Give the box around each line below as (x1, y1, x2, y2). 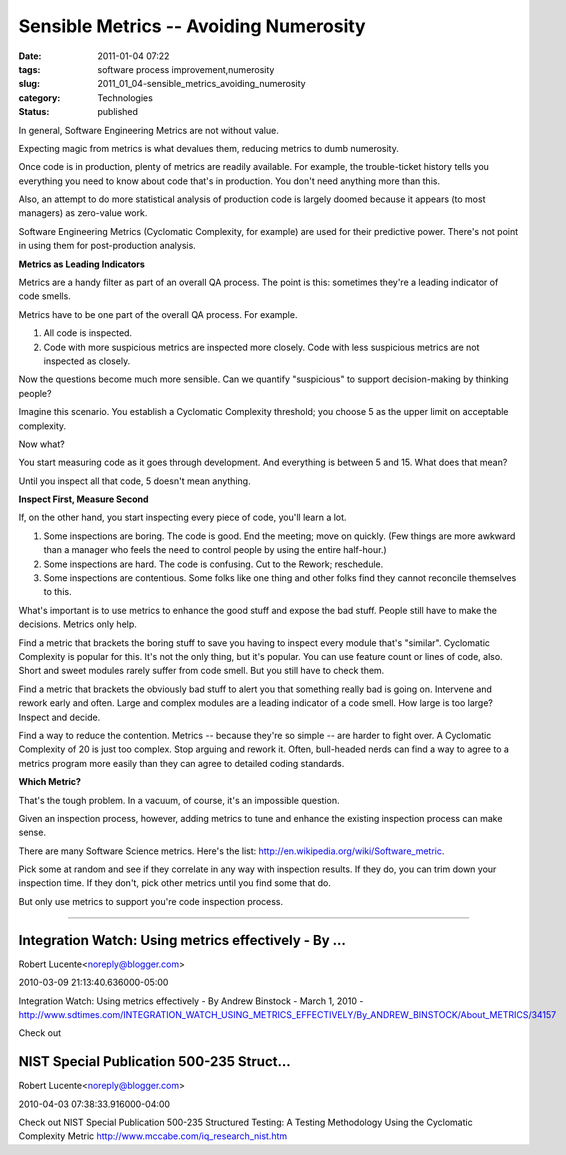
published (97, 106, 139, 118)
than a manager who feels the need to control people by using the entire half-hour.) (43, 544, 387, 556)
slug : (18, 78, 40, 90)
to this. (43, 586, 72, 598)
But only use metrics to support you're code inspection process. (18, 895, 284, 907)
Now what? (18, 438, 65, 450)
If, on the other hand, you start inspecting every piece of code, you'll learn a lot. (18, 511, 347, 524)
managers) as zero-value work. (18, 207, 148, 219)
